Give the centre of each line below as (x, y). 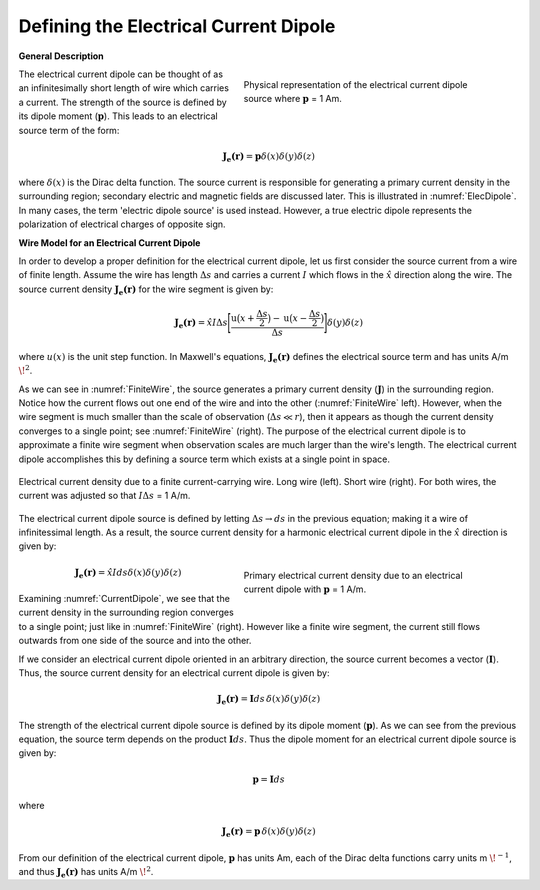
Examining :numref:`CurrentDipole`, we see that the (124, 599)
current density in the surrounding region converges (126, 612)
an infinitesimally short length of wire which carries (124, 88)
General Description (61, 56)
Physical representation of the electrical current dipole (355, 84)
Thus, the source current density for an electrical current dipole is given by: (174, 673)
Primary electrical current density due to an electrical (353, 575)
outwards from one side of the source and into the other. (135, 641)
